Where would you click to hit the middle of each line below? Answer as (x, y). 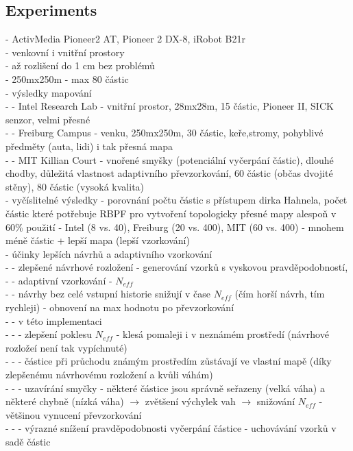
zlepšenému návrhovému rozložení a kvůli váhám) (109, 375)
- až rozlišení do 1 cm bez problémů (80, 65)
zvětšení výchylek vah (190, 401)
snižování (276, 401)
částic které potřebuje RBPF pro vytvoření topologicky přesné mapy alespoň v (171, 213)
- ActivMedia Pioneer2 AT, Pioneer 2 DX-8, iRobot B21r (125, 39)
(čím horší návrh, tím (280, 294)
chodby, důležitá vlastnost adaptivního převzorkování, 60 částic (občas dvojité (169, 173)
